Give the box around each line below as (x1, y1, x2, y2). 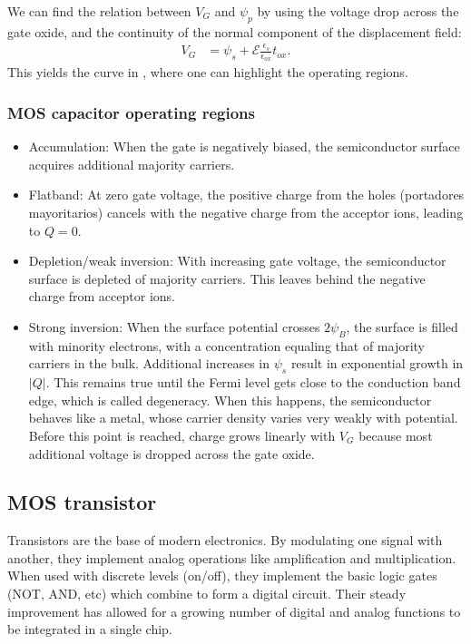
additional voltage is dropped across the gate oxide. (28, 444, 315, 463)
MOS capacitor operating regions (7, 101, 255, 123)
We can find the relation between (7, 2, 191, 20)
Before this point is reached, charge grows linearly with (28, 425, 336, 444)
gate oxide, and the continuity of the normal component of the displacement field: (7, 22, 462, 41)
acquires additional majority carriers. (28, 154, 235, 173)
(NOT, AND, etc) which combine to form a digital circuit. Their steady (7, 584, 407, 603)
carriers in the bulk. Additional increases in (28, 354, 270, 373)
